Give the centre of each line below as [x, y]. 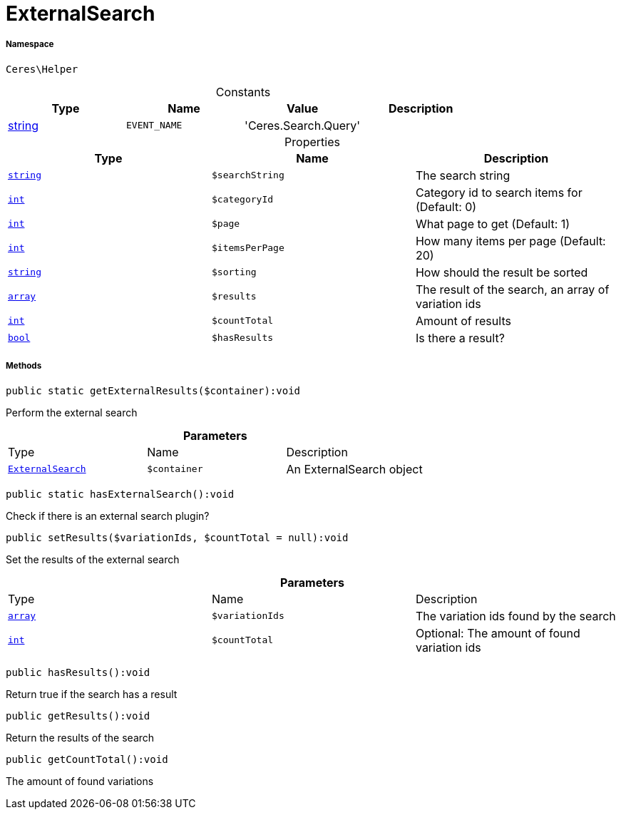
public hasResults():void [78, 672]
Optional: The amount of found [498, 633]
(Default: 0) [446, 206]
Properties [312, 142]
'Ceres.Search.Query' [303, 125]
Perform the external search [72, 412]
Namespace [30, 45]
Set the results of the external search [93, 559]
